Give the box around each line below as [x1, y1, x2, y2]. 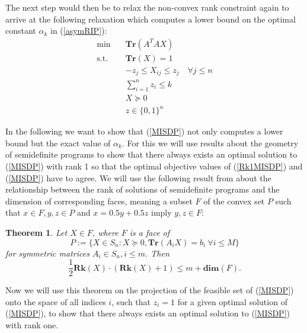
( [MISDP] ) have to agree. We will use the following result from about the [5, 171, 271, 184]
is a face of [129, 226, 170, 238]
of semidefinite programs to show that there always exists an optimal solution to [5, 148, 298, 161]
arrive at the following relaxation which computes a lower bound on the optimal [5, 12, 296, 25]
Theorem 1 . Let [5, 226, 68, 238]
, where [92, 226, 119, 238]
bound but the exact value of [5, 136, 111, 149]
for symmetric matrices [5, 246, 89, 259]
